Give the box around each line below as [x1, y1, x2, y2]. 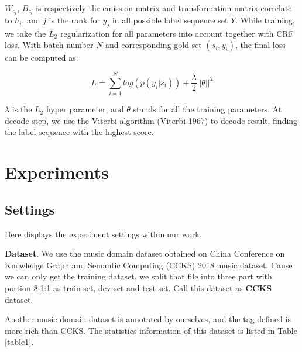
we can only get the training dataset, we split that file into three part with [5, 270, 272, 282]
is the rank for [49, 14, 100, 26]
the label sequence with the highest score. [5, 126, 154, 138]
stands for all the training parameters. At [133, 103, 282, 115]
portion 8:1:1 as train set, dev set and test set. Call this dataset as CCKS [5, 281, 272, 294]
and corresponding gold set [105, 39, 202, 51]
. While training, [235, 14, 295, 26]
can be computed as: [5, 51, 78, 64]
